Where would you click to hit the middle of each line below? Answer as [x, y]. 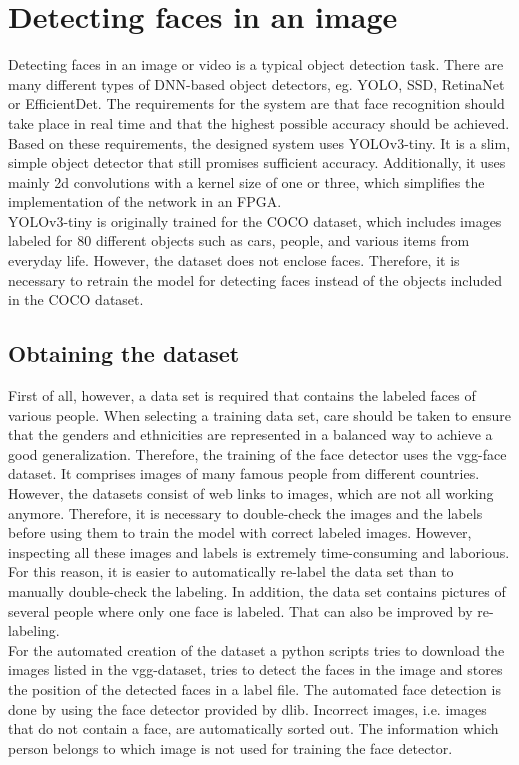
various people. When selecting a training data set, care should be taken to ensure [259, 414]
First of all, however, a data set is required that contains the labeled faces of [242, 395]
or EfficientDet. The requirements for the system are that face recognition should [256, 103]
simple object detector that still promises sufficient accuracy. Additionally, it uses [257, 162]
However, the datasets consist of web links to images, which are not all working [251, 493]
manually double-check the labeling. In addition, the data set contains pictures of [257, 590]
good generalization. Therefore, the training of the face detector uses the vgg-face [257, 453]
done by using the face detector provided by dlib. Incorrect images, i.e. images [247, 708]
